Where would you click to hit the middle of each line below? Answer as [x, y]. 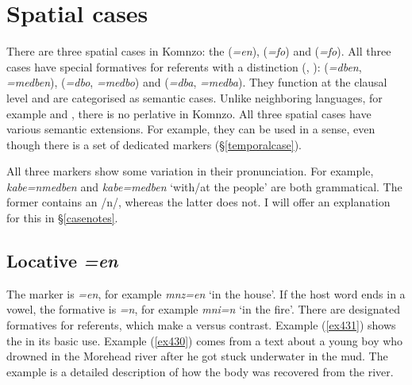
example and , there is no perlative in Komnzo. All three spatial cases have [189, 113]
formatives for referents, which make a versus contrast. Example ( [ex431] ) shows [201, 325]
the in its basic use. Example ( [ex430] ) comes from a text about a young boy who [205, 340]
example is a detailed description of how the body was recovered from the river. [200, 371]
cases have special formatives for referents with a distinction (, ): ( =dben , [184, 66]
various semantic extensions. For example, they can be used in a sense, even [191, 129]
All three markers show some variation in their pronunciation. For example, [190, 171]
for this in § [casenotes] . [62, 218]
